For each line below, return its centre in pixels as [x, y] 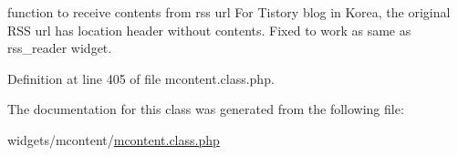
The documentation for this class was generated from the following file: [206, 109]
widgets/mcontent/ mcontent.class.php [114, 139]
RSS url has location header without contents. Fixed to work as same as [209, 30]
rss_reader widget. [60, 48]
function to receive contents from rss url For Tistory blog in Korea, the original [229, 12]
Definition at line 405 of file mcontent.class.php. [141, 78]
